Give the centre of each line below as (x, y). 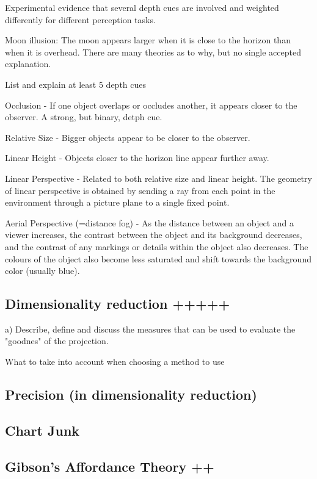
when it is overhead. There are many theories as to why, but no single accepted (153, 52)
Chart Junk (42, 430)
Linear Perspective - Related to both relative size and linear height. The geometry (158, 178)
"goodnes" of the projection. (57, 341)
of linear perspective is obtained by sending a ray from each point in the (140, 190)
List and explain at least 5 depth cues (76, 84)
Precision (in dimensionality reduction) (131, 394)
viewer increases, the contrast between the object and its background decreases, (154, 235)
